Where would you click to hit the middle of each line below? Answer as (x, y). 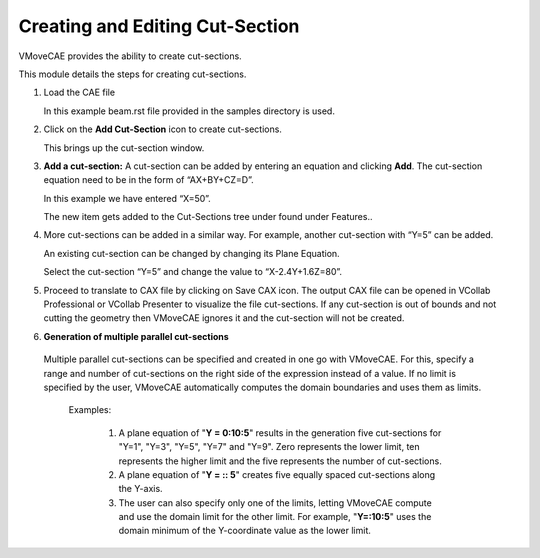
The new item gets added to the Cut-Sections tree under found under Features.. (208, 217)
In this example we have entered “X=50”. (127, 198)
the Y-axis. (141, 489)
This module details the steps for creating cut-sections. (132, 74)
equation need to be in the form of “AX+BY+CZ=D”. (148, 180)
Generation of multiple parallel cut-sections (136, 336)
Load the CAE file (79, 92)
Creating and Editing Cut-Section (159, 26)
